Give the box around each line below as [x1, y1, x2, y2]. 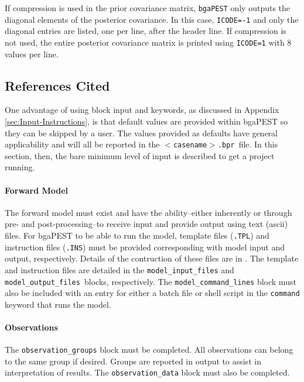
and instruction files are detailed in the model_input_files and [5, 263, 234, 276]
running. [5, 161, 35, 173]
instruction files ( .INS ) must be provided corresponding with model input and [5, 240, 285, 253]
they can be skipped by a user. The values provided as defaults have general [5, 126, 278, 139]
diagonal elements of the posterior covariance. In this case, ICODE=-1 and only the [5, 13, 299, 25]
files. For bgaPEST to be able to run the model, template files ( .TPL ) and [5, 229, 269, 241]
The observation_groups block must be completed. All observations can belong [5, 343, 293, 356]
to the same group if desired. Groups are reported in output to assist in [5, 355, 261, 367]
